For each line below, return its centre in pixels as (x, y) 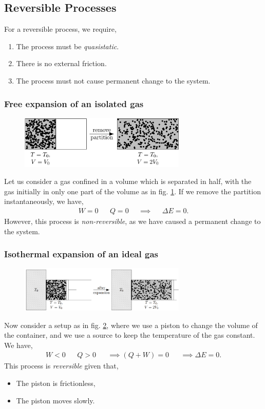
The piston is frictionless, (56, 383)
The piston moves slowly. (55, 400)
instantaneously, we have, (44, 201)
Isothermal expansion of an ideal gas (81, 254)
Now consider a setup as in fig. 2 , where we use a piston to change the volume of (131, 325)
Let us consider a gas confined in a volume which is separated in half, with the (128, 181)
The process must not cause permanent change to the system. (113, 80)
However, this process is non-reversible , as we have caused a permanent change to (132, 221)
